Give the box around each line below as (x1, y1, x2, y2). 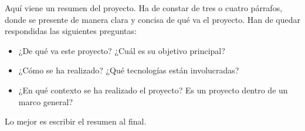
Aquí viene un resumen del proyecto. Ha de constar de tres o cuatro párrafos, (5, 2, 283, 14)
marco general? (18, 95, 73, 108)
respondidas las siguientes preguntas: (5, 25, 137, 37)
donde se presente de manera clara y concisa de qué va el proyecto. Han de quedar (5, 13, 300, 25)
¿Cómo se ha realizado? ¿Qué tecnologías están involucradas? (18, 64, 239, 76)
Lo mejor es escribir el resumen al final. (5, 115, 147, 127)
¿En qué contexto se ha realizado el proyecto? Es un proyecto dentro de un (18, 83, 288, 96)
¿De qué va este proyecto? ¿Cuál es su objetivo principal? (18, 44, 225, 56)
